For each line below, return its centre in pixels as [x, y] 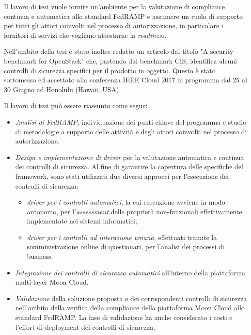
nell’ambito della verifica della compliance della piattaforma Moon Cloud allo [130, 308]
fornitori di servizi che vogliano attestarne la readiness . [85, 35]
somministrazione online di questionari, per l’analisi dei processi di [125, 247]
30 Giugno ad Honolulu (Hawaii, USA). [63, 89]
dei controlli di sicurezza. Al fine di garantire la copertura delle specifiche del [129, 167]
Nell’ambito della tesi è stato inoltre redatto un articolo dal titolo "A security [119, 51]
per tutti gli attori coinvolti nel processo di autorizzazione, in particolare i [114, 25]
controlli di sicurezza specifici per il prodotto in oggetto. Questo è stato [110, 70]
